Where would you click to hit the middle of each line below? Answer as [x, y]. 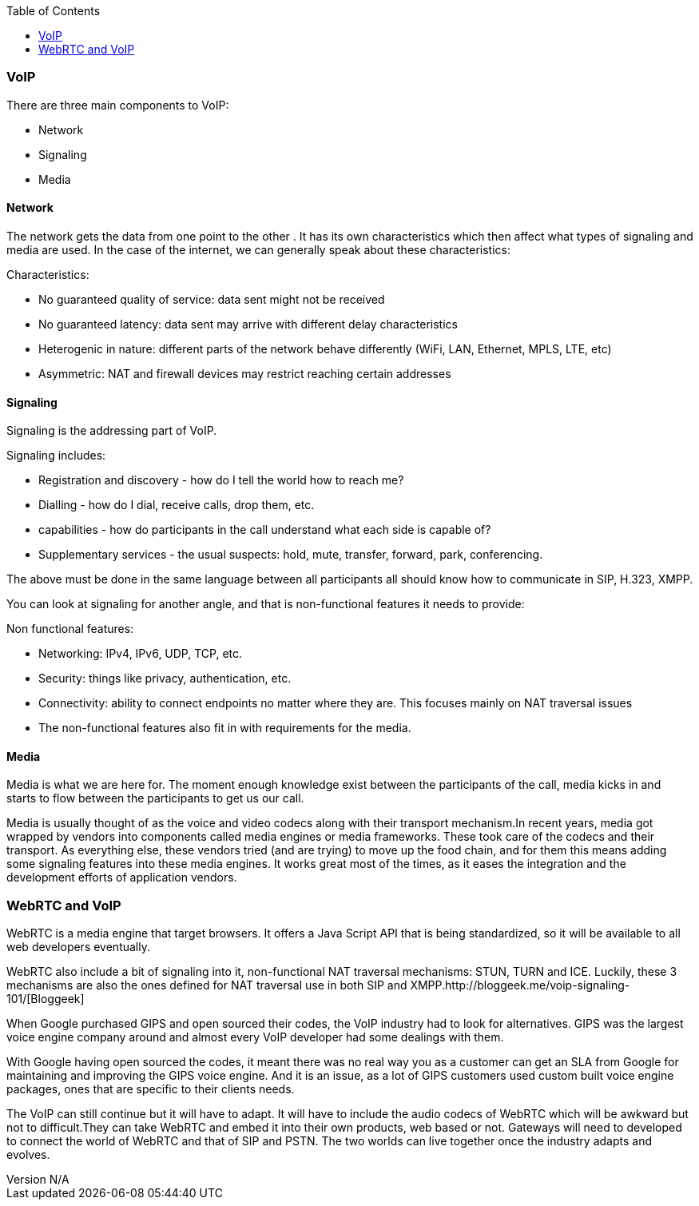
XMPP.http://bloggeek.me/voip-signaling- [520, 985]
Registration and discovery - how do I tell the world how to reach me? [221, 480]
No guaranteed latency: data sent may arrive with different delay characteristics [248, 324]
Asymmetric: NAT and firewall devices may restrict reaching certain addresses [245, 373]
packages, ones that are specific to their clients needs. [151, 1089]
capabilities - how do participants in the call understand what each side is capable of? [265, 530]
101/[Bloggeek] [46, 999]
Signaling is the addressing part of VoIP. [112, 431]
